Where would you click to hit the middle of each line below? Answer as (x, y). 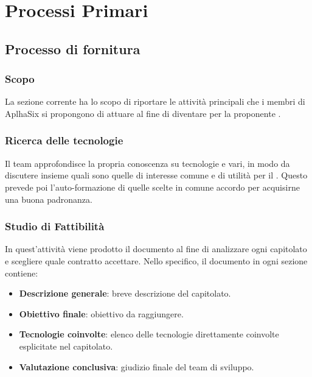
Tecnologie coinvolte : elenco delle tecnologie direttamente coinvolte (149, 334)
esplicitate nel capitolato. (66, 346)
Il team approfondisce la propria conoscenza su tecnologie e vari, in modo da (147, 163)
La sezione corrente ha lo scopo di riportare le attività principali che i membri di (155, 101)
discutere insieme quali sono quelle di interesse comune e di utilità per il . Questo (156, 175)
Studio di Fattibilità (55, 226)
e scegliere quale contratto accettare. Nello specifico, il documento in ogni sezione (156, 260)
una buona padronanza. (49, 199)
